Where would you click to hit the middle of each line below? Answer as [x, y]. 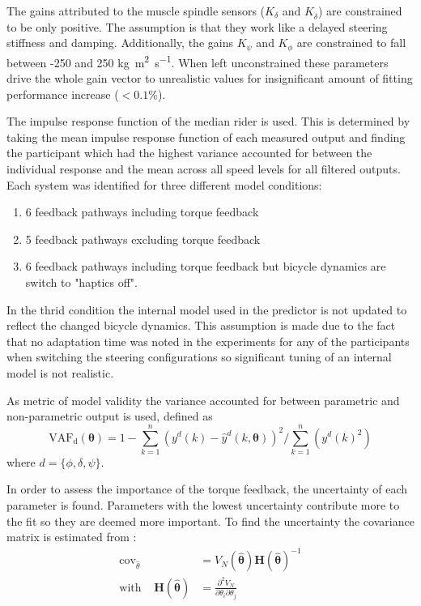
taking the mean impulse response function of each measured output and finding [206, 137]
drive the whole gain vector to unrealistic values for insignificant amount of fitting [210, 78]
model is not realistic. [60, 372]
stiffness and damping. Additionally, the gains [120, 43]
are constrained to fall [351, 43]
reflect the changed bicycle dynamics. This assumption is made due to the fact [201, 325]
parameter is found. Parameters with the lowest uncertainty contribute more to [203, 505]
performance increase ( [63, 94]
